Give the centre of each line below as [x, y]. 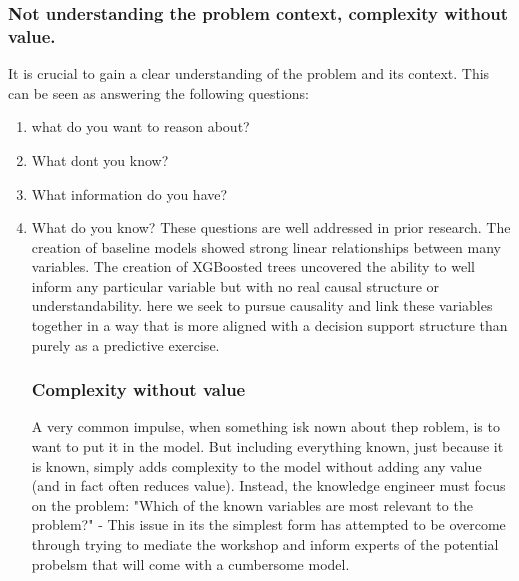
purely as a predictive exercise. [125, 344]
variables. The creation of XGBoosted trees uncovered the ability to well [253, 266]
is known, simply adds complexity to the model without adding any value [256, 465]
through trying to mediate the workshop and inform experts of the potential [265, 544]
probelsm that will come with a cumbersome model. [190, 563]
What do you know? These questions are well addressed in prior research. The [271, 227]
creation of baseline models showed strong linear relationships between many [266, 246]
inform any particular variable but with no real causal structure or [235, 285]
